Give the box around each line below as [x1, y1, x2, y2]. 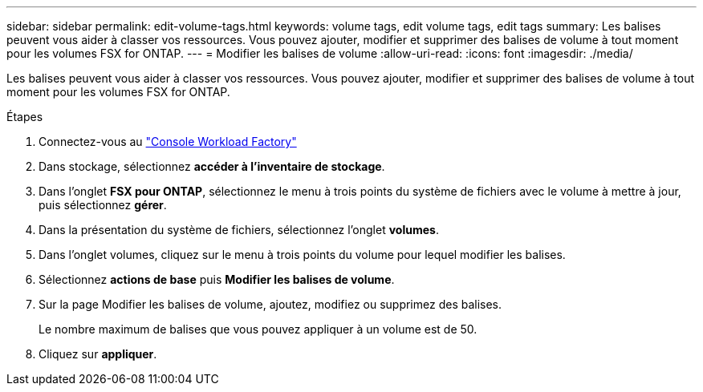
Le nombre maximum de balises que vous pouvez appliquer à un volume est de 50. [39, 322, 477, 336]
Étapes [6, 110, 43, 123]
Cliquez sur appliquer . [39, 347, 157, 361]
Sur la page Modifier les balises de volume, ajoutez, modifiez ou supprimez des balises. [39, 297, 502, 311]
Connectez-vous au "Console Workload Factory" [39, 135, 297, 148]
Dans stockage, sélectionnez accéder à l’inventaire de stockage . [39, 160, 385, 173]
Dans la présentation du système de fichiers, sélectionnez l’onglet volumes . [39, 223, 439, 236]
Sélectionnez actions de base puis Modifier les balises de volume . [39, 273, 395, 286]
